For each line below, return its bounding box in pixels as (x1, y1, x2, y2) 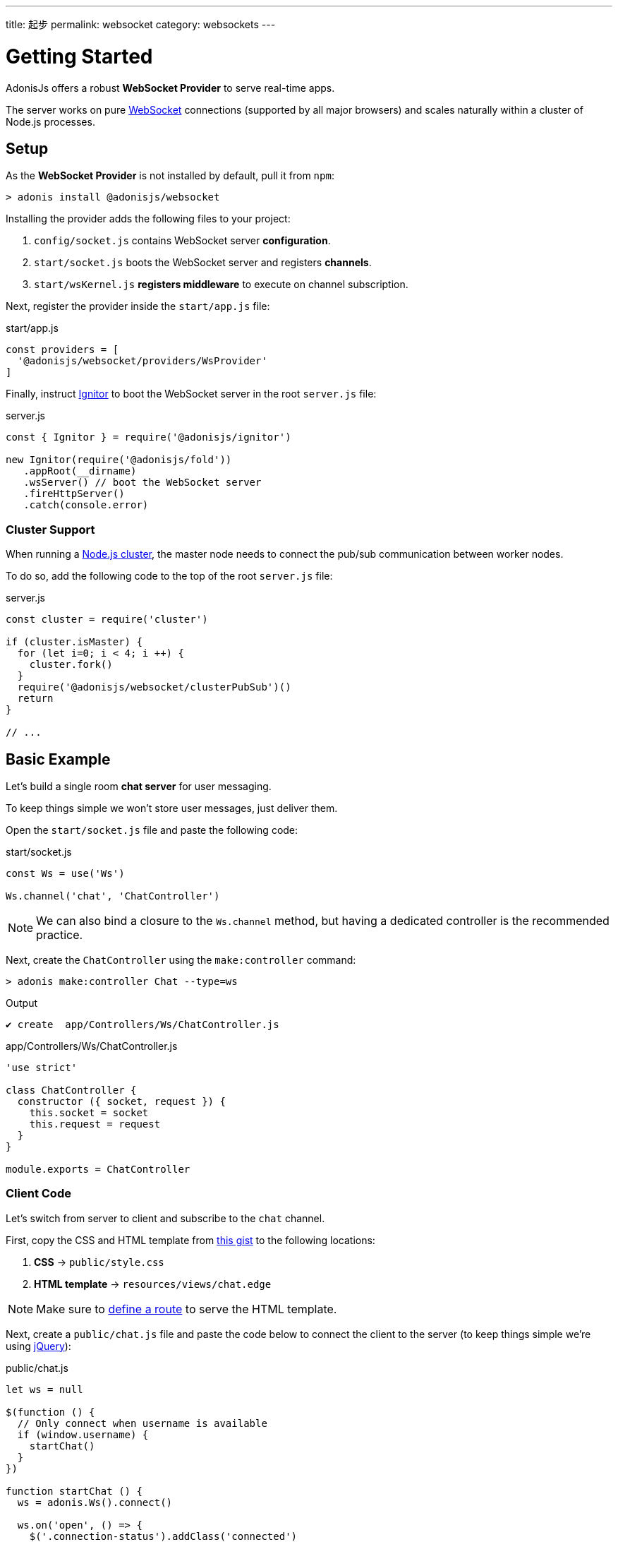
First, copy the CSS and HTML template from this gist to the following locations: (6, 1233, 375, 1246)
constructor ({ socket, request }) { (17, 1095, 226, 1107)
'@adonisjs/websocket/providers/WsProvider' (17, 355, 267, 367)
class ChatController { (6, 1084, 137, 1096)
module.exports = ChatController (6, 1163, 190, 1175)
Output (6, 996, 37, 1009)
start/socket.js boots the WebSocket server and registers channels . (34, 256, 372, 269)
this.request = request (29, 1118, 161, 1130)
